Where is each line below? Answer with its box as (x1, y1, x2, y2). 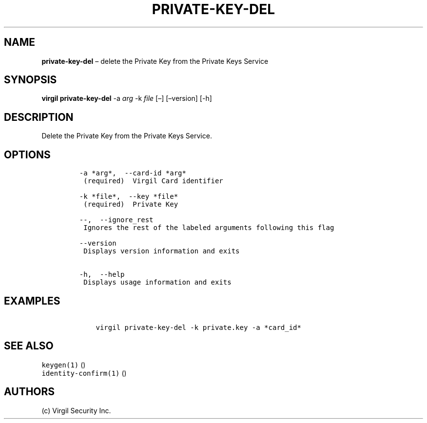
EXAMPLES (4, 294, 60, 307)
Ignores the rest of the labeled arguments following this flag (83, 224, 334, 232)
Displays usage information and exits (83, 278, 232, 287)
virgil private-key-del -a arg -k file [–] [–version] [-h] (41, 94, 212, 103)
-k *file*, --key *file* (79, 192, 178, 201)
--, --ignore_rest (79, 216, 154, 224)
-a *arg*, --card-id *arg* (79, 169, 186, 177)
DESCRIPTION (4, 111, 74, 123)
